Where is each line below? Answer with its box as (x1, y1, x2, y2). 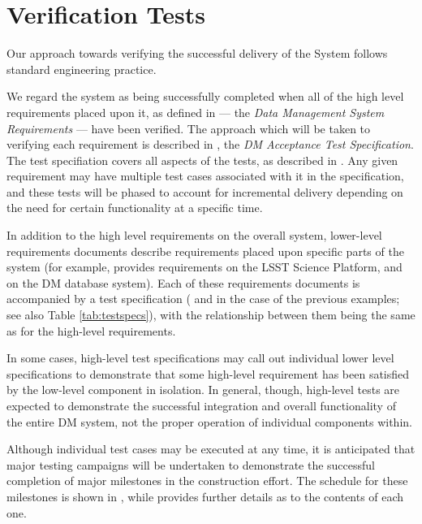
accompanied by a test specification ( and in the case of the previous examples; (6, 290, 400, 307)
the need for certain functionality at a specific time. (6, 199, 263, 216)
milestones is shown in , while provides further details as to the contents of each (6, 487, 404, 505)
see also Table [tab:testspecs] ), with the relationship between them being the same (6, 306, 416, 323)
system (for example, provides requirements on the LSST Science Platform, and (6, 258, 403, 275)
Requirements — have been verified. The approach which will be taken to (6, 119, 371, 136)
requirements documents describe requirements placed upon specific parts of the (6, 242, 404, 259)
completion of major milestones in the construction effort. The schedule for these (6, 472, 408, 489)
